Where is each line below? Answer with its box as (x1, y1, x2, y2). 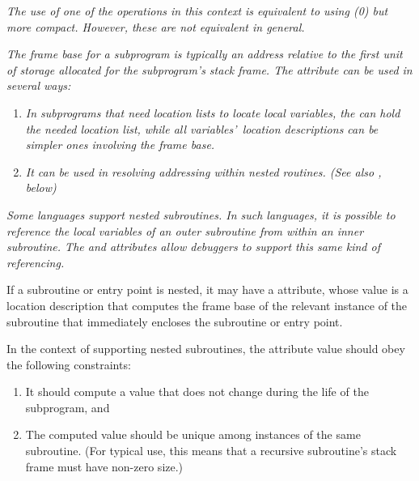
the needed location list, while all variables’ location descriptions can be (25, 120, 379, 137)
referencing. (6, 253, 65, 270)
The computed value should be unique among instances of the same (25, 426, 361, 443)
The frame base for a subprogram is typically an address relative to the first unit (6, 45, 403, 62)
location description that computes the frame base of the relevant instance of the (6, 296, 408, 313)
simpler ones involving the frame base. (25, 136, 215, 153)
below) (25, 179, 57, 196)
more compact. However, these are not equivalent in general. (6, 18, 305, 35)
